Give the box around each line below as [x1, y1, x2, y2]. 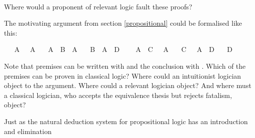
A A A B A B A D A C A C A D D [14, 44, 233, 54]
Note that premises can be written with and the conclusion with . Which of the [4, 60, 246, 71]
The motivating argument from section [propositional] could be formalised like [4, 18, 242, 28]
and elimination [4, 126, 52, 136]
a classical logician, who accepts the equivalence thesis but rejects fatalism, [4, 90, 232, 100]
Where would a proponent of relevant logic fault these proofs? [4, 1, 192, 11]
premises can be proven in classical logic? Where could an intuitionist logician [4, 70, 241, 81]
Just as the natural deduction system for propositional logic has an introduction [4, 116, 248, 126]
